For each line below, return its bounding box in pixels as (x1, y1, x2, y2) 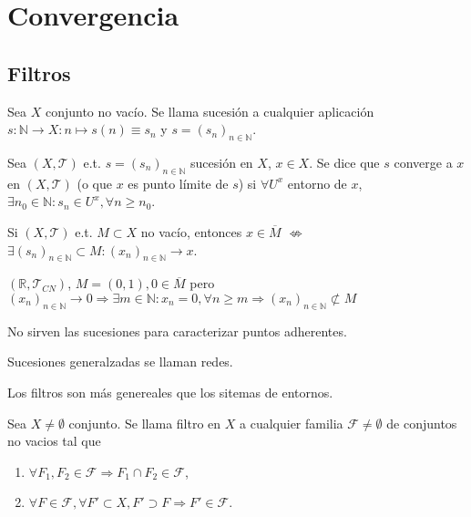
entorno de (287, 173, 347, 192)
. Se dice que (309, 152, 380, 171)
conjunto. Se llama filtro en (68, 413, 221, 432)
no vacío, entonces (140, 222, 242, 241)
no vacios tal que (7, 431, 101, 450)
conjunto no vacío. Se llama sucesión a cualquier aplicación (45, 101, 374, 120)
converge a (394, 152, 453, 171)
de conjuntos (386, 413, 457, 432)
